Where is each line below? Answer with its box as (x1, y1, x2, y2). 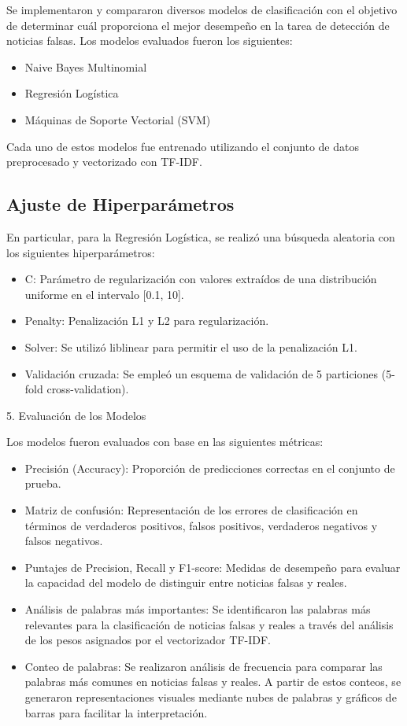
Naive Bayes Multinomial (24, 58, 147, 75)
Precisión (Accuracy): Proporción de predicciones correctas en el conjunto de (24, 459, 395, 476)
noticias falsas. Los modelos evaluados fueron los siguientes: (6, 32, 293, 49)
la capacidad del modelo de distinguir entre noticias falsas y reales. (24, 574, 347, 591)
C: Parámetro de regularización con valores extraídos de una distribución (24, 271, 377, 287)
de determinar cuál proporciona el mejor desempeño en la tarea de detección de (6, 17, 390, 33)
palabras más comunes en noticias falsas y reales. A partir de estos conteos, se (24, 673, 401, 690)
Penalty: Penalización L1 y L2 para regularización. (24, 312, 269, 329)
